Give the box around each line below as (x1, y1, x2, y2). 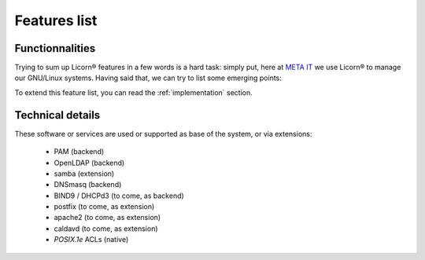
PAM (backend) (54, 147, 105, 156)
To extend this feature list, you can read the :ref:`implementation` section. (14, 87, 253, 97)
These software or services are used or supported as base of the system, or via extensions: (14, 129, 312, 138)
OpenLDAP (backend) (54, 158, 125, 167)
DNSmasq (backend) (54, 180, 122, 189)
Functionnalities (14, 42, 96, 55)
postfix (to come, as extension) (54, 202, 155, 211)
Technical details (14, 108, 101, 122)
